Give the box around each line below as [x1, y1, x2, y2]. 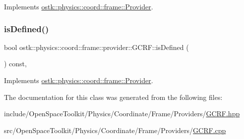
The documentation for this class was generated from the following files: [4, 92, 223, 102]
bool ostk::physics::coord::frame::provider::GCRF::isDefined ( [4, 42, 189, 52]
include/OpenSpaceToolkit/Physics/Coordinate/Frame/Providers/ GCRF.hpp [4, 108, 240, 119]
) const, [4, 58, 27, 69]
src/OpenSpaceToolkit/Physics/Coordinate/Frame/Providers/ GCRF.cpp [4, 125, 226, 135]
